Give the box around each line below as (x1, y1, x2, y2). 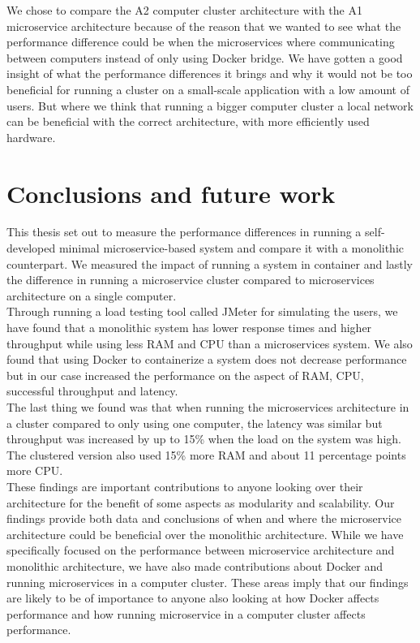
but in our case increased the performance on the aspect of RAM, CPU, (6, 366, 364, 383)
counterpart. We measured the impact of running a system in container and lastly (6, 255, 414, 272)
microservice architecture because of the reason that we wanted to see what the (6, 17, 401, 34)
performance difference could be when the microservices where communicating (6, 33, 395, 50)
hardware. (6, 128, 56, 145)
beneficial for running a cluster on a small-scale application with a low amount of (6, 80, 409, 97)
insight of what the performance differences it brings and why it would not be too (6, 65, 413, 82)
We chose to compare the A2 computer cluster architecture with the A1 (6, 2, 362, 18)
